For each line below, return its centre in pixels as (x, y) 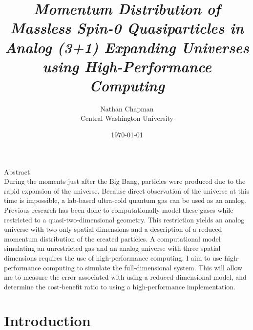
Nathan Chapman (127, 108)
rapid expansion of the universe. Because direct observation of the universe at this (127, 190)
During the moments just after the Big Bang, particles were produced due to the (125, 181)
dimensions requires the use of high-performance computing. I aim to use (113, 258)
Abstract (17, 171)
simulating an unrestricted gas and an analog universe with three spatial (112, 248)
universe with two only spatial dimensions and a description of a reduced (113, 229)
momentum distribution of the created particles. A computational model (112, 238)
